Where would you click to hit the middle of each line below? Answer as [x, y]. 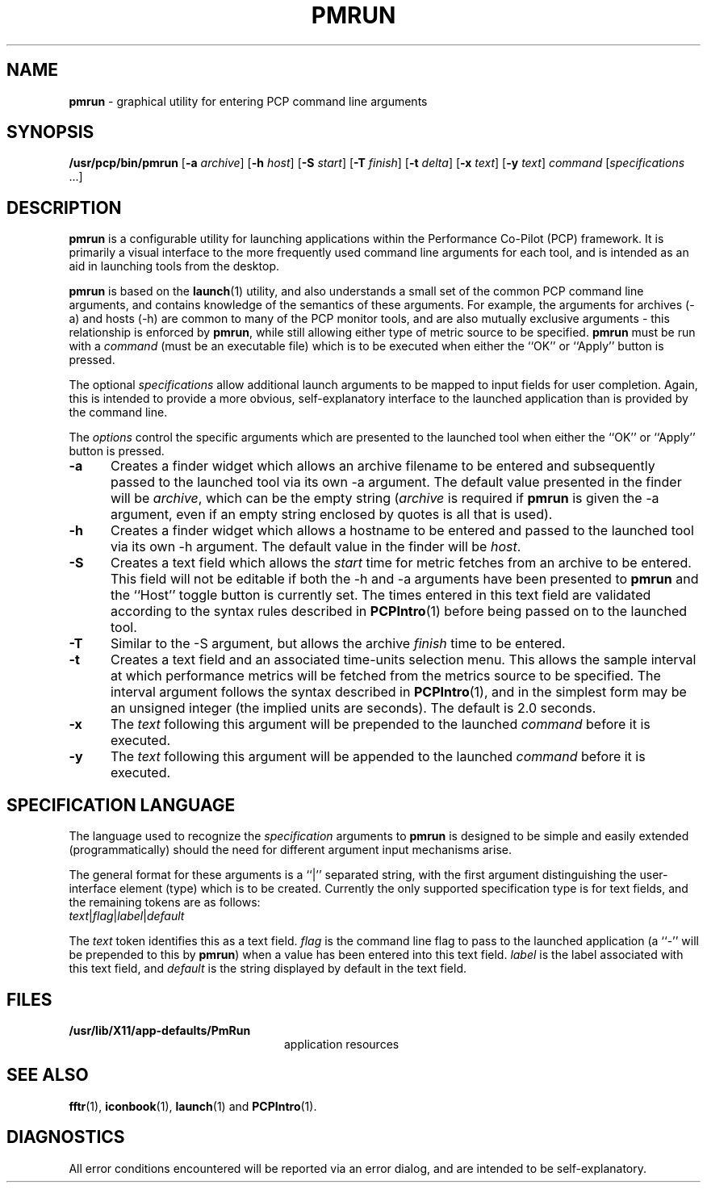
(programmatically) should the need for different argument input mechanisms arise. [290, 850]
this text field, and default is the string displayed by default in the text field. [268, 969]
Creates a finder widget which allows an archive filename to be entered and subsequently [383, 466]
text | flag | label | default [127, 916]
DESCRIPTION [64, 207]
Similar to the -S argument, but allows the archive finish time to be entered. [338, 644]
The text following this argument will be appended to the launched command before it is [378, 757]
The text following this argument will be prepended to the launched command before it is [380, 724]
